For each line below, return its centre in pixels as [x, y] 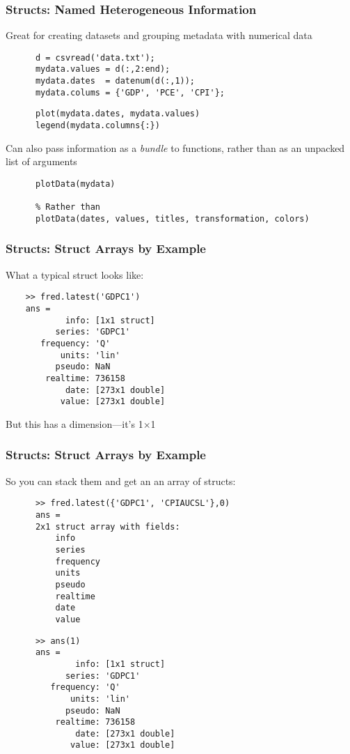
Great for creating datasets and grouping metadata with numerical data [159, 35]
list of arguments [41, 161]
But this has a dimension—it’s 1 [74, 423]
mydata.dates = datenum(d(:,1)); [115, 81]
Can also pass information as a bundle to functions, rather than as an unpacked [175, 147]
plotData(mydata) [75, 184]
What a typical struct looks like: [75, 274]
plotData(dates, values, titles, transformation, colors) [172, 218]
